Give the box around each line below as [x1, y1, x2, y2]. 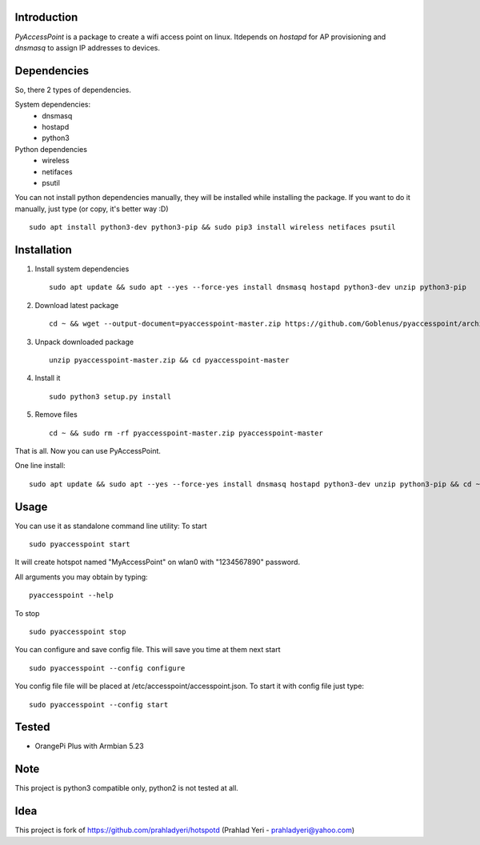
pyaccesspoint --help [29, 591, 114, 600]
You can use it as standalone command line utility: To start [14, 521, 207, 531]
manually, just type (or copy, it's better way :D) [14, 204, 169, 214]
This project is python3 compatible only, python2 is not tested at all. [14, 783, 239, 793]
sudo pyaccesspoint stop [29, 627, 126, 636]
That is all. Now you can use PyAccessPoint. [14, 446, 162, 455]
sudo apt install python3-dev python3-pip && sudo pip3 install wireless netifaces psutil [29, 222, 396, 232]
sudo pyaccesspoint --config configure [29, 663, 186, 672]
